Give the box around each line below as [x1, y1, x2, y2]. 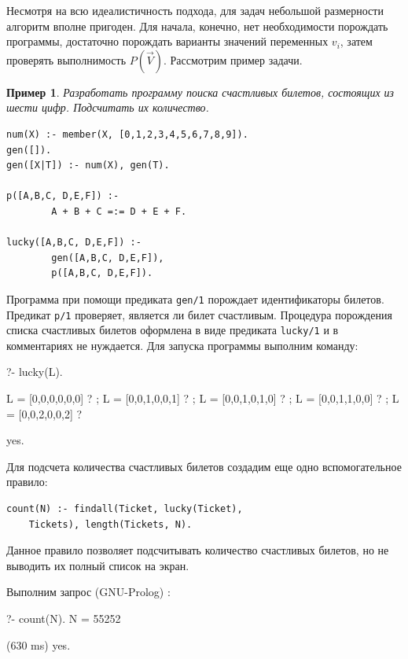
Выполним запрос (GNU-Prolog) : [6, 584, 171, 600]
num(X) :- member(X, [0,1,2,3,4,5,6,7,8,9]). [6, 128, 248, 140]
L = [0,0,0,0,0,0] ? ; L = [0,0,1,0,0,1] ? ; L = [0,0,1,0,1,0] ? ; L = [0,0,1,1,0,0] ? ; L [6, 390, 399, 407]
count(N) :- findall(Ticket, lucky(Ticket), [6, 503, 243, 515]
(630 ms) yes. [6, 636, 71, 653]
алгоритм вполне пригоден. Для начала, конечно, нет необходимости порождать [6, 17, 388, 34]
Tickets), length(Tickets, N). [28, 518, 193, 530]
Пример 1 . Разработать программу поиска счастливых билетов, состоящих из [6, 83, 395, 100]
